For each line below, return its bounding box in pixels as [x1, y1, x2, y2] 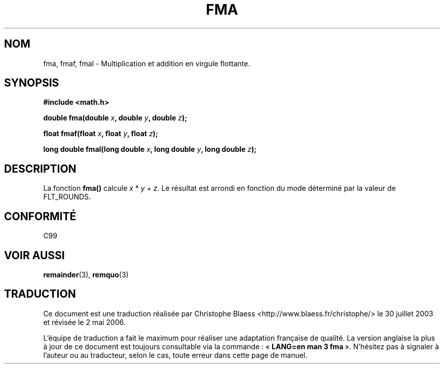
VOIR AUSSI [4, 249, 65, 262]
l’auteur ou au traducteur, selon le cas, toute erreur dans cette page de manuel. [43, 350, 308, 359]
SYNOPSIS [4, 76, 59, 90]
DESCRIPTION [4, 162, 77, 175]
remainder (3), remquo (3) [43, 270, 129, 279]
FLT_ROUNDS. [43, 192, 91, 201]
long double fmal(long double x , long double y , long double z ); [43, 145, 257, 154]
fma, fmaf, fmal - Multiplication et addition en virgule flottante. [43, 59, 250, 68]
